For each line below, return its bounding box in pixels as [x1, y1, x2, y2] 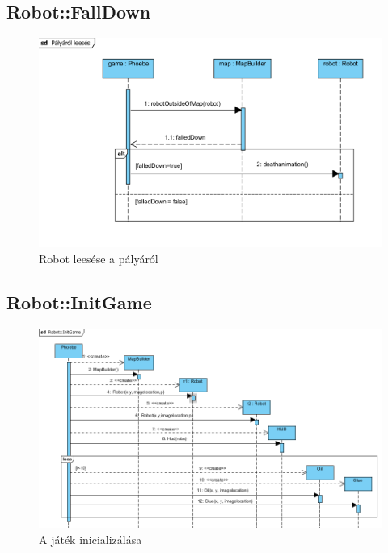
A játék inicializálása [39, 530, 142, 547]
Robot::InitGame [6, 289, 152, 314]
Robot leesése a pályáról [39, 249, 158, 266]
